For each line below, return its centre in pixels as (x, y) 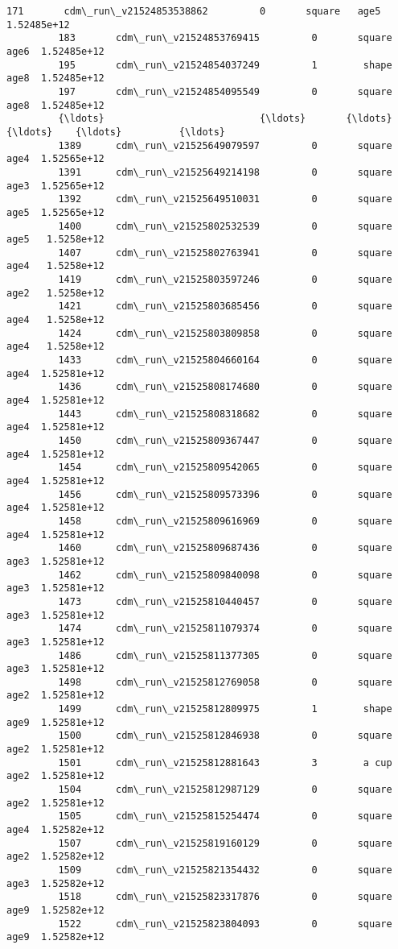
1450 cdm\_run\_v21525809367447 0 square (225, 441)
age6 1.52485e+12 (55, 51)
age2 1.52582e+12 (55, 857)
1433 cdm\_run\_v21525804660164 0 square (225, 361)
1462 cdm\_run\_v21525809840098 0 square (225, 575)
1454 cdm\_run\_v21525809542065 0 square (225, 468)
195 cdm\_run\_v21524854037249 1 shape (225, 65)
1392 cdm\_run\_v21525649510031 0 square (225, 199)
